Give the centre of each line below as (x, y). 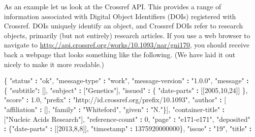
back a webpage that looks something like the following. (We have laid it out (120, 54)
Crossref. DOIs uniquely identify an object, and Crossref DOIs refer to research (124, 26)
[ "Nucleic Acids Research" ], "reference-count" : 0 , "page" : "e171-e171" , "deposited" (127, 119)
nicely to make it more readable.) (54, 64)
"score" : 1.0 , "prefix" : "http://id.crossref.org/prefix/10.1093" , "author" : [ (115, 100)
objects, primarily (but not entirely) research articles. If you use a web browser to (127, 35)
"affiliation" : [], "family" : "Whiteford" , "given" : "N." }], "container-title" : (114, 109)
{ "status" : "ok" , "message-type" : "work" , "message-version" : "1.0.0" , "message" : (127, 80)
